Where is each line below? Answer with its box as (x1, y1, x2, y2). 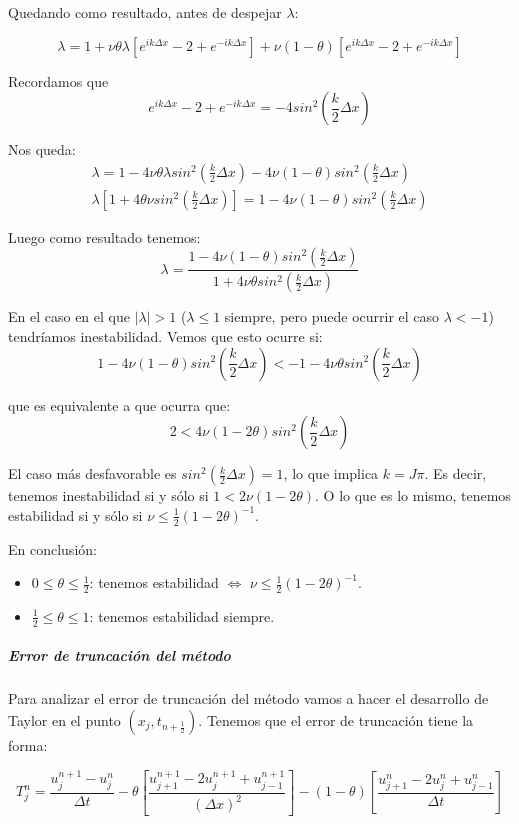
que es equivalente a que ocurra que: (8, 394, 231, 415)
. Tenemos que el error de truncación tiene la (198, 709, 474, 730)
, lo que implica (283, 463, 379, 484)
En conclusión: (8, 538, 97, 559)
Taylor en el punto (8, 709, 121, 730)
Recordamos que (8, 70, 109, 91)
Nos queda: (8, 139, 76, 160)
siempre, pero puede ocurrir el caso (224, 306, 440, 327)
